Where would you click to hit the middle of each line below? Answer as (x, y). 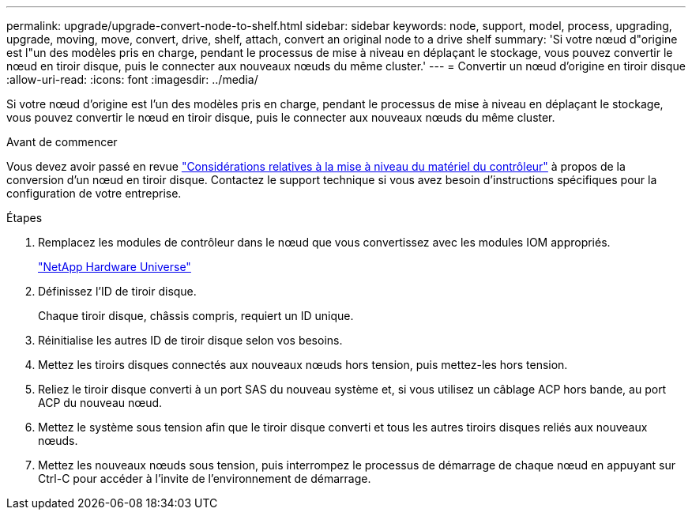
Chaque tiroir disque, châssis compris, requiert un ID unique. (196, 316)
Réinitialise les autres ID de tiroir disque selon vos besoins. (190, 340)
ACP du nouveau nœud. (100, 403)
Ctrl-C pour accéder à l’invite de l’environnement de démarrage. (205, 478)
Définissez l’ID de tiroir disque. (117, 291)
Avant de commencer (62, 142)
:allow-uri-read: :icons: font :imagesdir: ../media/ (132, 79)
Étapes (24, 218)
